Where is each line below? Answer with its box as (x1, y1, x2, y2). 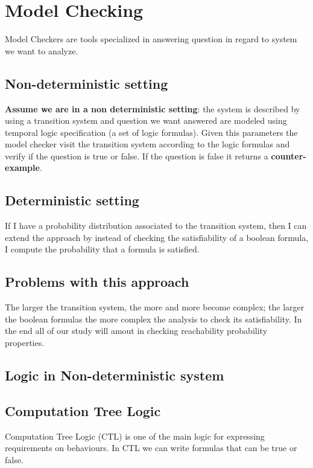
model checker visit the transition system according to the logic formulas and (5, 138, 290, 150)
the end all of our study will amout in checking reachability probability (5, 324, 268, 337)
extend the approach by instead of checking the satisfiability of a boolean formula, (5, 231, 309, 243)
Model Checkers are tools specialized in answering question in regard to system (5, 33, 297, 45)
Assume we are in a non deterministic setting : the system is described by (5, 102, 300, 115)
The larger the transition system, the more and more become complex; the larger (5, 301, 305, 313)
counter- (271, 149, 306, 162)
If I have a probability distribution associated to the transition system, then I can (5, 219, 307, 232)
